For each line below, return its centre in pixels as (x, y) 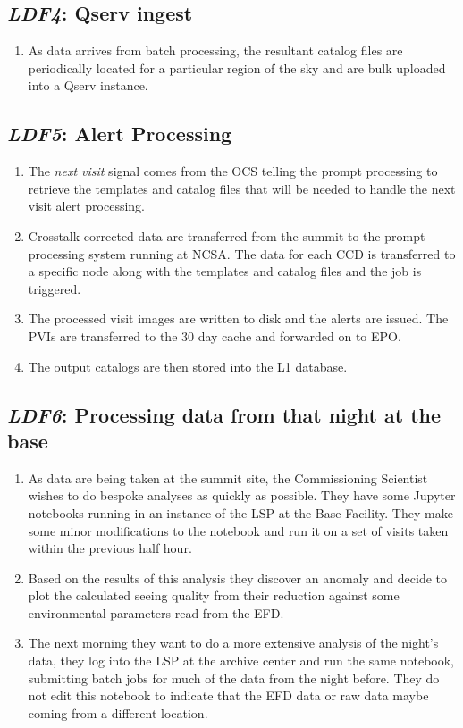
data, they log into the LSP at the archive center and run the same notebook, (241, 661)
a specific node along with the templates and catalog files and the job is (225, 271)
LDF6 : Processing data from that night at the (224, 414)
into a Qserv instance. (88, 85)
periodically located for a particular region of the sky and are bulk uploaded (237, 67)
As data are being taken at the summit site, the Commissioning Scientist (228, 477)
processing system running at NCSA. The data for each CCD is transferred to (242, 253)
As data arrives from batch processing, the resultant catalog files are (215, 50)
